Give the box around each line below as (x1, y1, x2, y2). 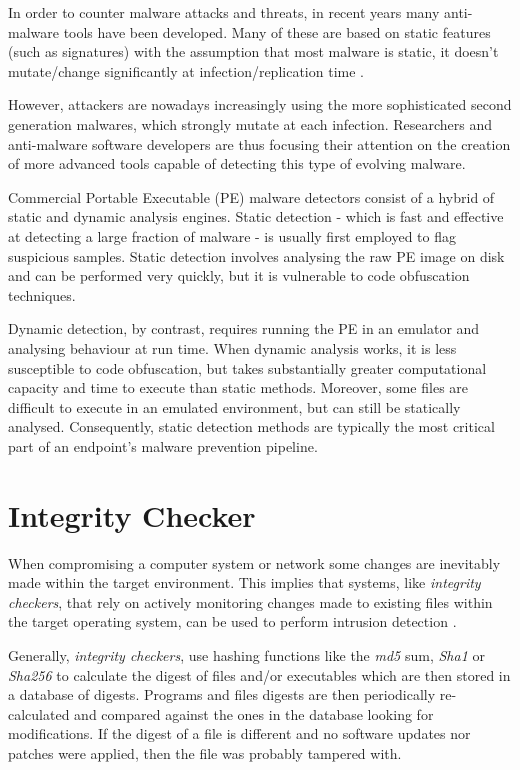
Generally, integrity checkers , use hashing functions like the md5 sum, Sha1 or (8, 644, 485, 665)
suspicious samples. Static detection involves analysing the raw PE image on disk (8, 245, 505, 266)
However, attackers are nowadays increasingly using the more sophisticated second (8, 94, 512, 115)
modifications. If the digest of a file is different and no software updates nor (8, 723, 471, 744)
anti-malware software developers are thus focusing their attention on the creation (8, 133, 511, 154)
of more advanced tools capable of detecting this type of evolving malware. (8, 153, 466, 174)
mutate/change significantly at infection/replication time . (8, 60, 364, 81)
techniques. (8, 284, 76, 305)
